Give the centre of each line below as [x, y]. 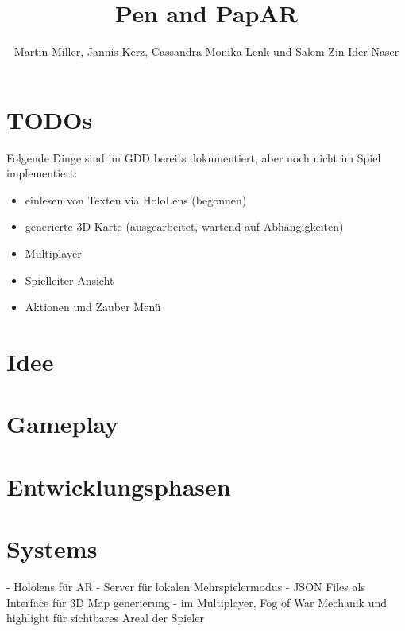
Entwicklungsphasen [119, 486]
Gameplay [63, 424]
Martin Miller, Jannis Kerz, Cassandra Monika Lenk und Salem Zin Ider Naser [206, 51]
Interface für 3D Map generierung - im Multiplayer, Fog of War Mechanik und [197, 602]
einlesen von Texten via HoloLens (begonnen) [136, 199]
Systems [52, 549]
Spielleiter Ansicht [69, 280]
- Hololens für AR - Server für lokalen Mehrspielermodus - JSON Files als [186, 587]
